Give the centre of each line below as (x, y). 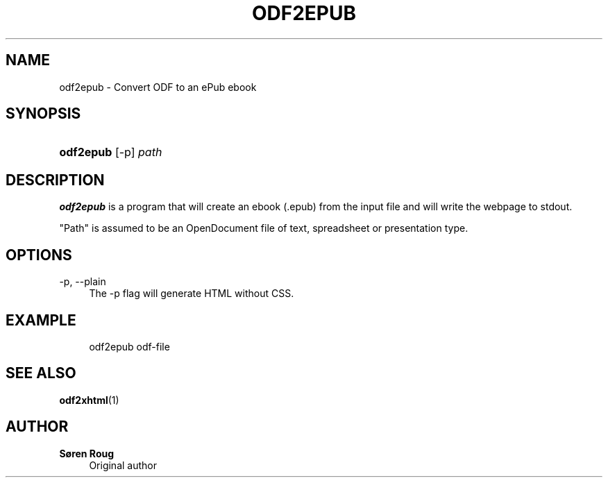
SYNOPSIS (43, 114)
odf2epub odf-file (129, 346)
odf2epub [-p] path (111, 152)
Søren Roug (87, 453)
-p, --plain (83, 282)
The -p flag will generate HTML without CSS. (192, 294)
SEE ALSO (41, 373)
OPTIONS (39, 255)
